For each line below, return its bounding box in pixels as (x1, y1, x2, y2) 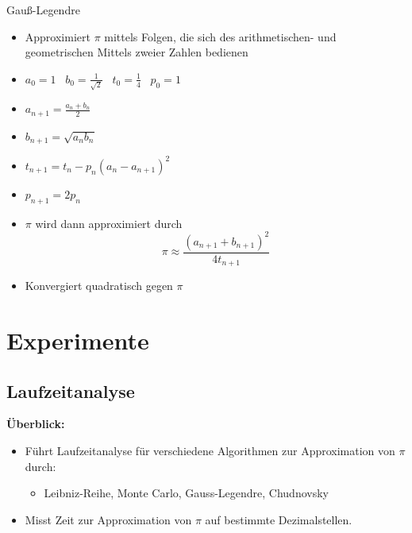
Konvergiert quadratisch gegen (25, 277, 173, 294)
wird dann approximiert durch (35, 214, 183, 231)
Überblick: (6, 415, 65, 432)
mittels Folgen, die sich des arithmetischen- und (104, 28, 337, 44)
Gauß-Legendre (6, 2, 80, 17)
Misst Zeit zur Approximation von (25, 511, 192, 527)
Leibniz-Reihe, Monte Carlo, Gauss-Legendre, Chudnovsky (44, 485, 329, 501)
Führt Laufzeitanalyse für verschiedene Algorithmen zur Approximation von (25, 442, 395, 459)
